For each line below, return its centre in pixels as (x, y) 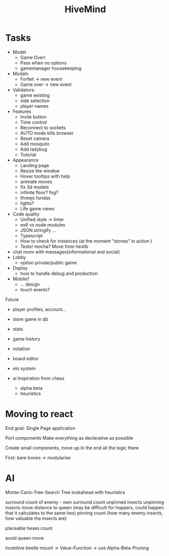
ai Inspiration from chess (39, 378)
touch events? (35, 289)
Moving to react (39, 414)
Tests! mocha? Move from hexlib (54, 246)
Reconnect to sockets (43, 128)
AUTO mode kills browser (47, 133)
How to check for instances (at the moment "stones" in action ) (86, 241)
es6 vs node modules (43, 225)
